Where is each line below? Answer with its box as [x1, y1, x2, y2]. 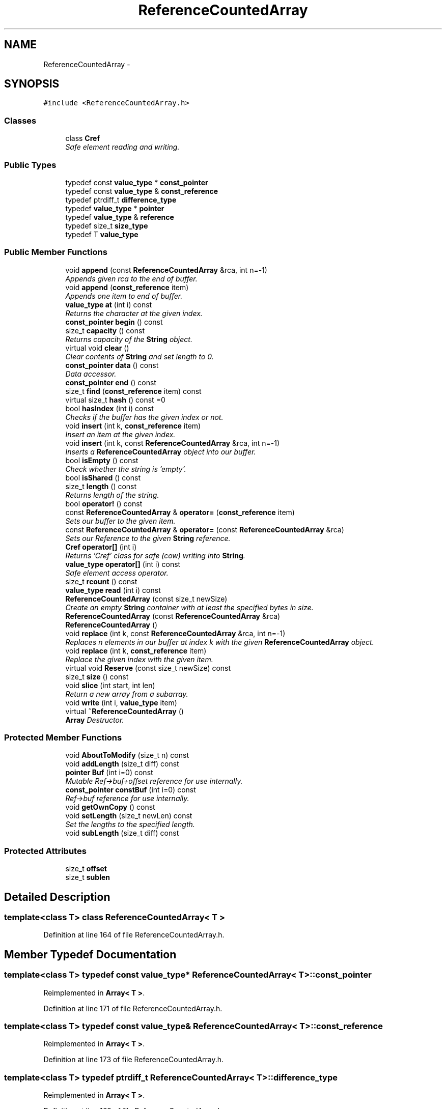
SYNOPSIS [4, 77, 60, 91]
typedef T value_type [65, 230, 138, 239]
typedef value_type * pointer [65, 204, 164, 213]
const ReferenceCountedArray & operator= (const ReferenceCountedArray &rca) [65, 525, 344, 534]
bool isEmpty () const [65, 456, 138, 465]
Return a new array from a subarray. [65, 689, 188, 698]
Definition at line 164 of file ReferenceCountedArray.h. [43, 930, 225, 940]
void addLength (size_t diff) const [65, 759, 179, 769]
